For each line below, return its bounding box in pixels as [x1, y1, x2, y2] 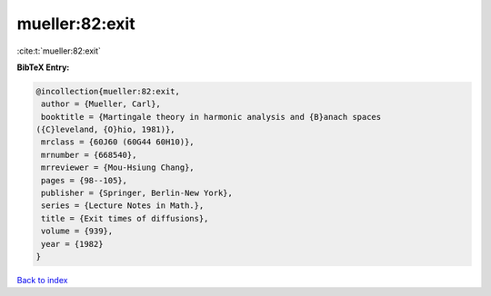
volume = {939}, [41, 226, 114, 236]
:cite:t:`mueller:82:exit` [16, 45, 102, 56]
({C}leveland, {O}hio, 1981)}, [35, 124, 176, 135]
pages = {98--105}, [41, 175, 127, 185]
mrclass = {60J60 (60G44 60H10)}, [41, 137, 195, 147]
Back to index [16, 274, 68, 285]
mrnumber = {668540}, [41, 150, 137, 160]
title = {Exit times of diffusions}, [41, 213, 209, 223]
